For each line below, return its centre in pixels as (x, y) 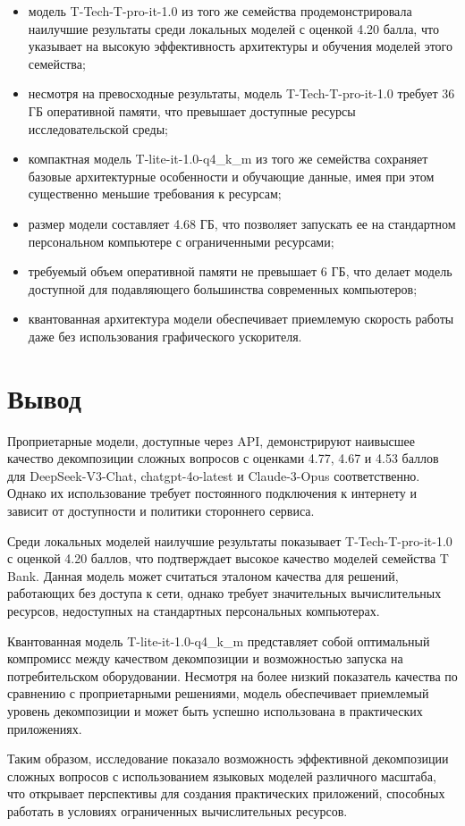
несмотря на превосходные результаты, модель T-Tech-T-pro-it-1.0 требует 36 (241, 93)
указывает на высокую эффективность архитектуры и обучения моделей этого (240, 46)
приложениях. (45, 728)
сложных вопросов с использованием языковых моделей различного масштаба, (222, 775)
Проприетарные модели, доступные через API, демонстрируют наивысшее (211, 440)
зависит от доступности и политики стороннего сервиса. (161, 510)
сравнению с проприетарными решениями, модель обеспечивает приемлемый (218, 693)
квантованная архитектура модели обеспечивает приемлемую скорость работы (241, 319)
